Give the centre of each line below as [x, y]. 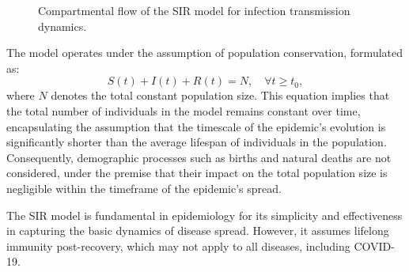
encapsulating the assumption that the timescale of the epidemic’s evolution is [196, 126]
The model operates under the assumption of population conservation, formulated [205, 53]
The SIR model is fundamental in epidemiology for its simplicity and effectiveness [204, 215]
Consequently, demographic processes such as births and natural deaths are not [199, 157]
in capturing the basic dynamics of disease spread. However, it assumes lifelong [198, 230]
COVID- [374, 246]
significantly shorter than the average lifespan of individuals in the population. [197, 142]
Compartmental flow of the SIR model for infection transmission [194, 10]
